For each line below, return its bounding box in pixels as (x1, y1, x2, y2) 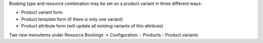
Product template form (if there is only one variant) (21, 16, 123, 22)
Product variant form (21, 10, 63, 15)
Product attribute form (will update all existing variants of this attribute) (21, 23, 163, 29)
